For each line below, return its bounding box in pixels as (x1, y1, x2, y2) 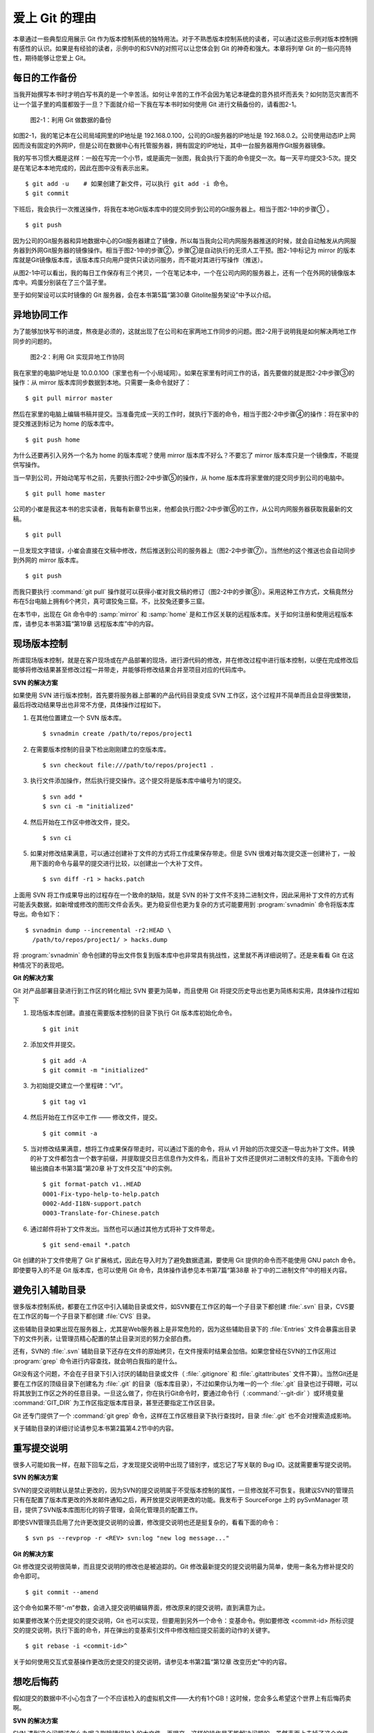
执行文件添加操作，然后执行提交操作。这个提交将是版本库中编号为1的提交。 (30, 776, 245, 785)
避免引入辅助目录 (12, 1284, 86, 1296)
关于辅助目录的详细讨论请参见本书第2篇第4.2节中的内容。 (12, 1425, 178, 1433)
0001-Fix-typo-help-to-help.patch (42, 1190, 159, 1198)
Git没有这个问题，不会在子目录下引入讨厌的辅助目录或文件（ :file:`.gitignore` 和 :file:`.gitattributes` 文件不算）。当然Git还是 (12, 1370, 359, 1378)
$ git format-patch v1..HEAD (42, 1181, 141, 1188)
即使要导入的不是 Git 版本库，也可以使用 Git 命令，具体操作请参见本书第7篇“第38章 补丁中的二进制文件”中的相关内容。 (12, 1266, 351, 1274)
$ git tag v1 (42, 1097, 87, 1106)
